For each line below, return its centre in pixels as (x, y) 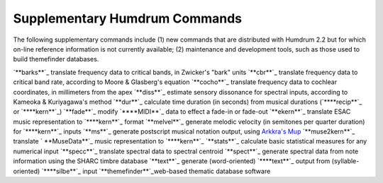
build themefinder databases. (56, 59)
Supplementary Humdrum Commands (128, 18)
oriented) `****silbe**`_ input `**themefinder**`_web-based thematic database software (142, 171)
